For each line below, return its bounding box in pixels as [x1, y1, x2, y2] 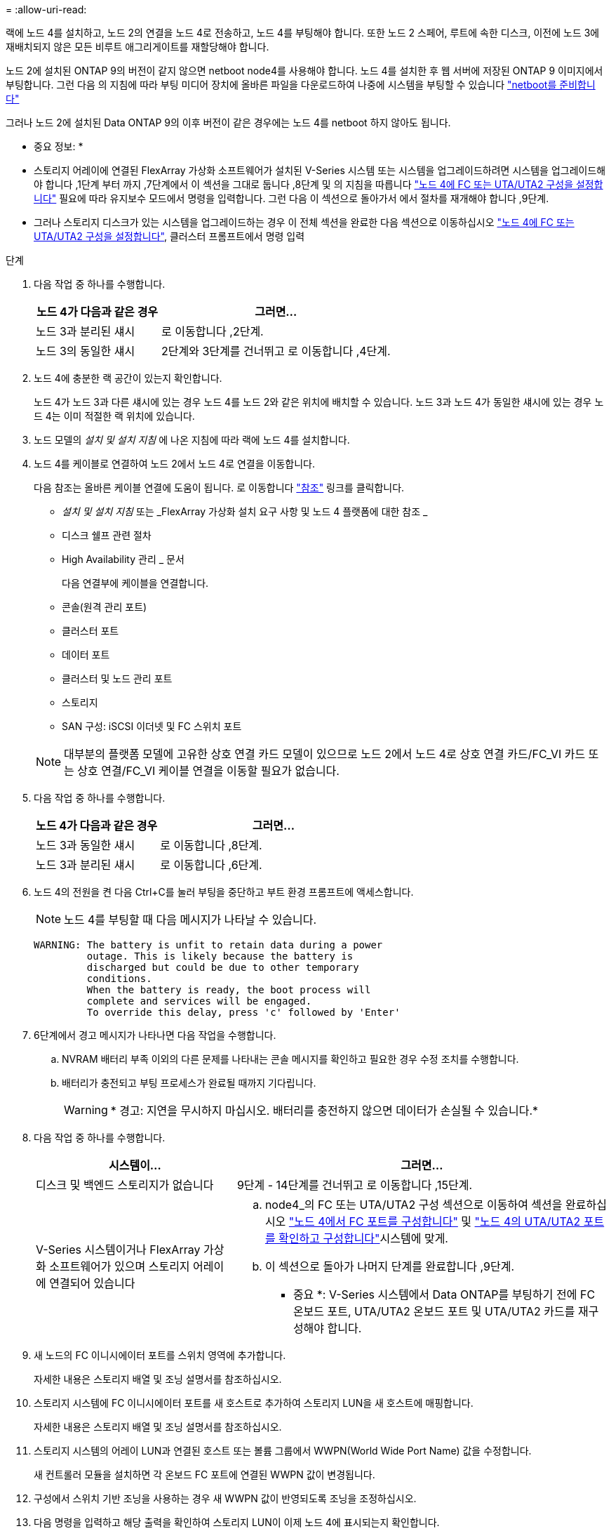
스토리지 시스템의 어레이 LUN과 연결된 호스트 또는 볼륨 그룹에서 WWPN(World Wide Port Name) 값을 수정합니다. [34, 1445, 532, 1457]
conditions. [86, 973, 152, 984]
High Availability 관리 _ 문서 [62, 553, 184, 565]
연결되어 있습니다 [49, 1276, 135, 1290]
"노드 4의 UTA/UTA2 [474, 1214, 581, 1228]
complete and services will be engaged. [86, 995, 312, 1007]
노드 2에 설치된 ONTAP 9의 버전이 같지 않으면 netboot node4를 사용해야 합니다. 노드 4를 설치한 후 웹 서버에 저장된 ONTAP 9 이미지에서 [6, 65, 603, 77]
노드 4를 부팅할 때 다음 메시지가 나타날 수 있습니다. [64, 913, 317, 927]
